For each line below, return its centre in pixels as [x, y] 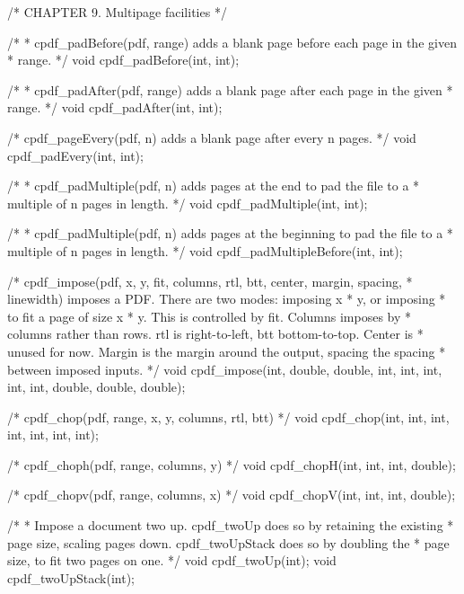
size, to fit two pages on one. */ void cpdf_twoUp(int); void [172, 560]
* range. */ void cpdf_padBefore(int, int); [123, 60]
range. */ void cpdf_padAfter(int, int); [115, 107]
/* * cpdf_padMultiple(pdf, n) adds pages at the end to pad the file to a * [214, 186]
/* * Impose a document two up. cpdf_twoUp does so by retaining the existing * [231, 525]
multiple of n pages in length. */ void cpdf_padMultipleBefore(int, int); [205, 250]
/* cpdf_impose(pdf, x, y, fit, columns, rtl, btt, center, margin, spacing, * [210, 281]
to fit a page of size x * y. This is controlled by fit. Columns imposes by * [210, 316]
